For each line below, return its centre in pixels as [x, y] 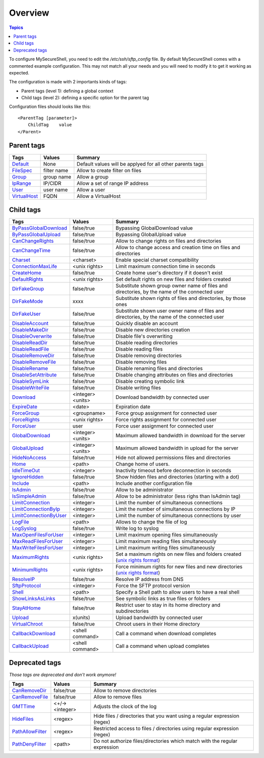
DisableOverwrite [32, 336]
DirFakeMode [28, 302]
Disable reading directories [147, 343]
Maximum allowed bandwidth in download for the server [180, 435]
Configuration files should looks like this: [50, 107]
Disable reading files [139, 349]
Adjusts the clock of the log [125, 706]
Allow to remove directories [125, 690]
